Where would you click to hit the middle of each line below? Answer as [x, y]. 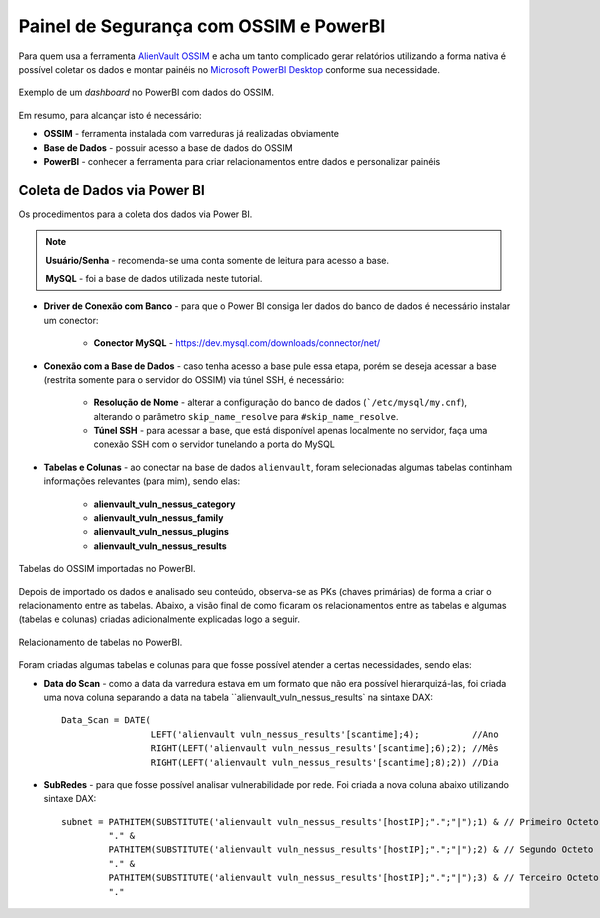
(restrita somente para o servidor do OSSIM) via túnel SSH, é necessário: [194, 379]
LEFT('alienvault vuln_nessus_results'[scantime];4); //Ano [324, 734]
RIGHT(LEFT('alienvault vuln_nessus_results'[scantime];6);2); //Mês [324, 748]
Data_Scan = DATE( [106, 720]
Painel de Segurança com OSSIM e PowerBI [202, 26]
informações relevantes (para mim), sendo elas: [141, 481]
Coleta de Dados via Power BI [111, 190]
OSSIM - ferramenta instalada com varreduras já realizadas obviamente [191, 134]
